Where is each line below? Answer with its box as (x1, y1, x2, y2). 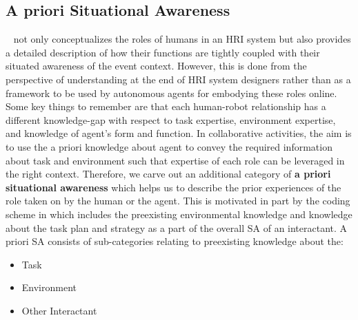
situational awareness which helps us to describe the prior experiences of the (6, 180, 341, 194)
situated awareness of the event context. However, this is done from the (6, 58, 307, 73)
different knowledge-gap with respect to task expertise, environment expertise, (6, 112, 336, 127)
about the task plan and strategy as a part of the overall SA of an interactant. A (6, 220, 348, 235)
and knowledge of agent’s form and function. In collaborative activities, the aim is (6, 126, 352, 140)
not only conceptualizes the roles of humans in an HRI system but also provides (13, 32, 351, 46)
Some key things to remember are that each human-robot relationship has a (6, 99, 326, 114)
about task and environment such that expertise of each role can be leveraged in (6, 153, 345, 167)
